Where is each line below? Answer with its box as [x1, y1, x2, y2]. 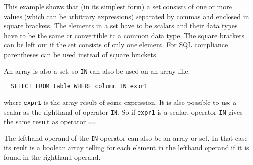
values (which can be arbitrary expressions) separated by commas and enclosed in [4, 11, 249, 21]
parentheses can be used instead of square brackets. [4, 49, 158, 59]
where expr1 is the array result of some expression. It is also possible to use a [4, 97, 237, 107]
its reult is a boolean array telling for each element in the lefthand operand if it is [4, 142, 249, 152]
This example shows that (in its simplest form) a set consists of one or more [4, 1, 232, 11]
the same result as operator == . [4, 116, 97, 126]
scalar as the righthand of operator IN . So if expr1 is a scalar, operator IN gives [4, 106, 243, 117]
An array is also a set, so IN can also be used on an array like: [4, 65, 190, 76]
